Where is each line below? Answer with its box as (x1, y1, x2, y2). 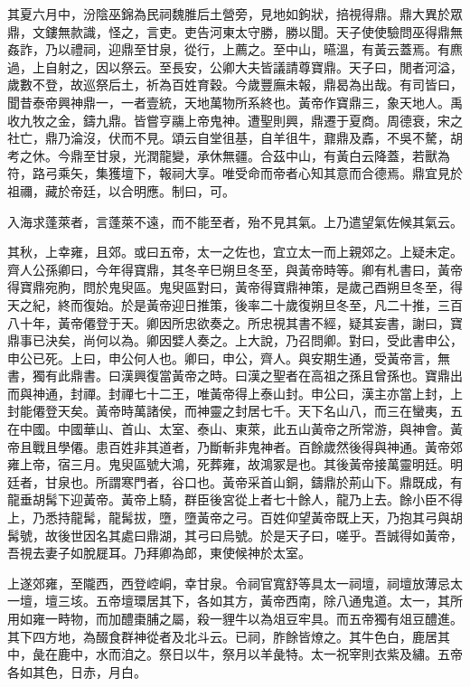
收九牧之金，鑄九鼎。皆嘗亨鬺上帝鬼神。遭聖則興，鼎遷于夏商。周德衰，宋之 (7, 110, 463, 129)
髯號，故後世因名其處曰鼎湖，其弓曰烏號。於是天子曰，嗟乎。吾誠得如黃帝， (7, 525, 463, 544)
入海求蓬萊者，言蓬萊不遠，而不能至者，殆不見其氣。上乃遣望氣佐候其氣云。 (7, 212, 463, 231)
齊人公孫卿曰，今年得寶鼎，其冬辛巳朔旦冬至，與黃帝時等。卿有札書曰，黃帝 (7, 259, 463, 278)
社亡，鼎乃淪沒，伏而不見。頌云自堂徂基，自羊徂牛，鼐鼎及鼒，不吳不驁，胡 (7, 128, 463, 147)
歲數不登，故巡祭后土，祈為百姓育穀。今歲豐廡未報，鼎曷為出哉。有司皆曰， (7, 75, 463, 94)
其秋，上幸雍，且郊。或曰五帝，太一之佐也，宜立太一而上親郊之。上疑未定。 (7, 242, 463, 261)
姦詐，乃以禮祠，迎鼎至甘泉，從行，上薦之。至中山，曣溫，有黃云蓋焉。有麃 (7, 40, 463, 59)
